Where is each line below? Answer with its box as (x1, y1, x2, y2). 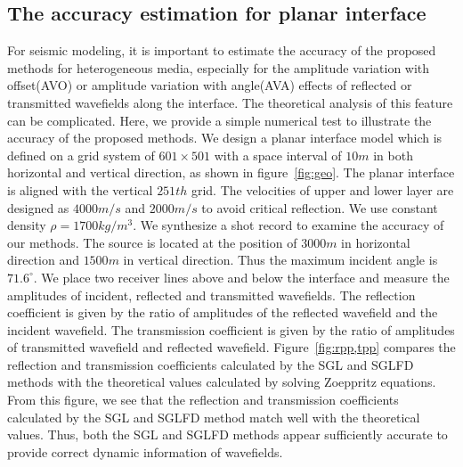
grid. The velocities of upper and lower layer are (191, 180, 454, 199)
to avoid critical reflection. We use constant (201, 198, 438, 217)
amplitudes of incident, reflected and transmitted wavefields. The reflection (7, 285, 416, 304)
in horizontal (341, 233, 410, 251)
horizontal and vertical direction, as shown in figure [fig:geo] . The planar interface (7, 163, 455, 182)
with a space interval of (214, 145, 342, 164)
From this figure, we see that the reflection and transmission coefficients (7, 390, 399, 409)
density (7, 216, 46, 234)
